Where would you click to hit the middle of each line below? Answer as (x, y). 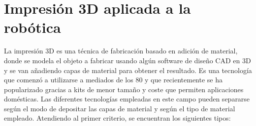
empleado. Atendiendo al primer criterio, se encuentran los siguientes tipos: (117, 118)
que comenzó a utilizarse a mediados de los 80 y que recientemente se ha (113, 80)
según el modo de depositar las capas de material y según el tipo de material (120, 108)
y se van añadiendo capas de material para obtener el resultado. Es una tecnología (128, 70)
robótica (32, 27)
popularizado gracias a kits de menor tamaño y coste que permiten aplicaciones (124, 89)
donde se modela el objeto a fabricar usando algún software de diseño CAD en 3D (128, 60)
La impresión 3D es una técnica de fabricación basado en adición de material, (121, 51)
